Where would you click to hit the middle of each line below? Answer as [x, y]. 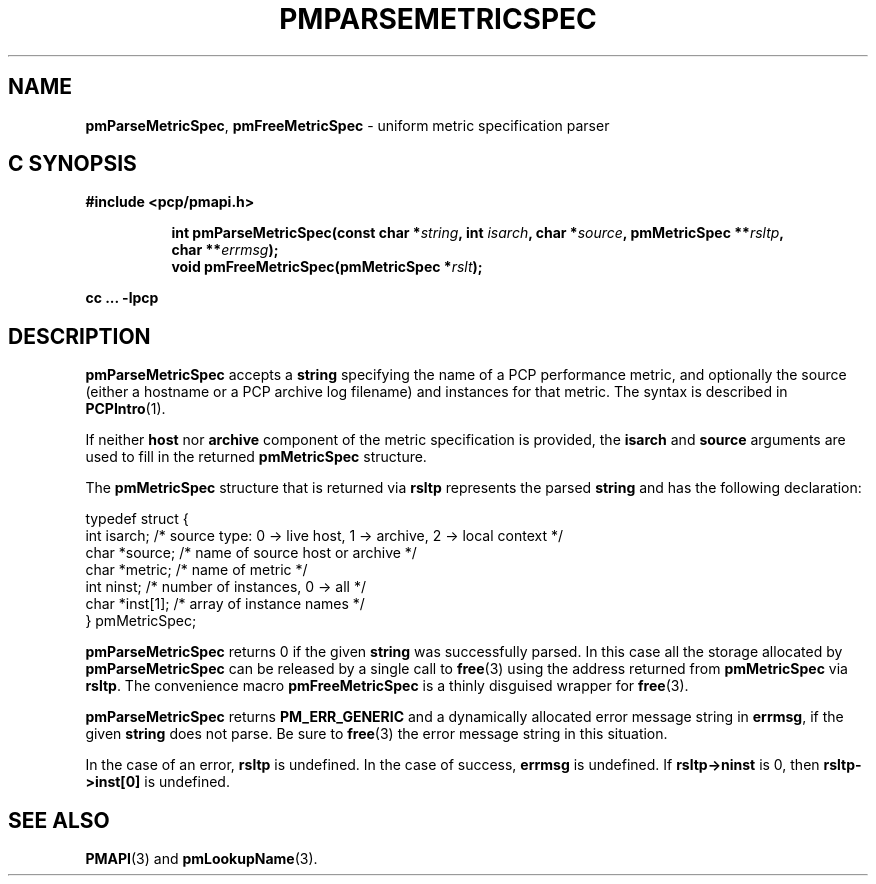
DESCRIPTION [79, 336]
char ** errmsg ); [225, 250]
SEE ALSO [59, 820]
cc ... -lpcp [122, 298]
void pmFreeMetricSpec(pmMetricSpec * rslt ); [327, 267]
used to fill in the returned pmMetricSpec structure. [256, 457]
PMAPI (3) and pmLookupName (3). [201, 859]
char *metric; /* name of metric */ [196, 570]
